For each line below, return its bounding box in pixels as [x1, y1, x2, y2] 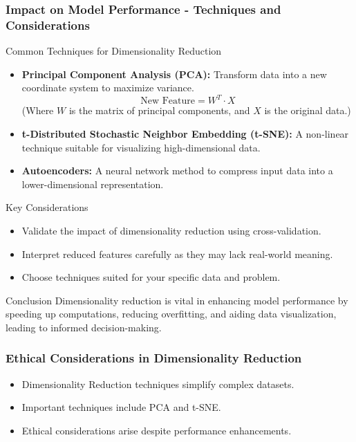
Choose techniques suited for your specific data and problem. [21, 270, 281, 284]
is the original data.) [264, 103, 351, 118]
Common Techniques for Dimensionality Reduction [6, 44, 222, 58]
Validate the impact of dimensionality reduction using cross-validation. [21, 223, 321, 237]
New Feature [140, 96, 195, 107]
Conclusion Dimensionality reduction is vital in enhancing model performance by [6, 293, 348, 307]
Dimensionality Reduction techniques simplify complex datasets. [21, 376, 294, 391]
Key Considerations [6, 200, 88, 214]
